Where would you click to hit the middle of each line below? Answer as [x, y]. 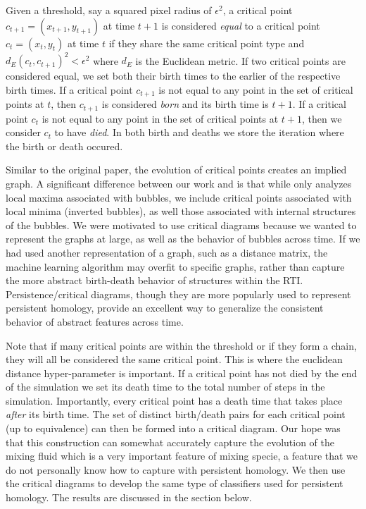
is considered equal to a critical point [241, 25]
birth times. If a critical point [69, 89]
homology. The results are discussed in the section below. [129, 497]
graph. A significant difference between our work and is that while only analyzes [179, 183]
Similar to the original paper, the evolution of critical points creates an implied [176, 170]
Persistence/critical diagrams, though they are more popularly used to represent [178, 294]
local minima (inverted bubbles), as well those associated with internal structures [181, 211]
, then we [322, 118]
